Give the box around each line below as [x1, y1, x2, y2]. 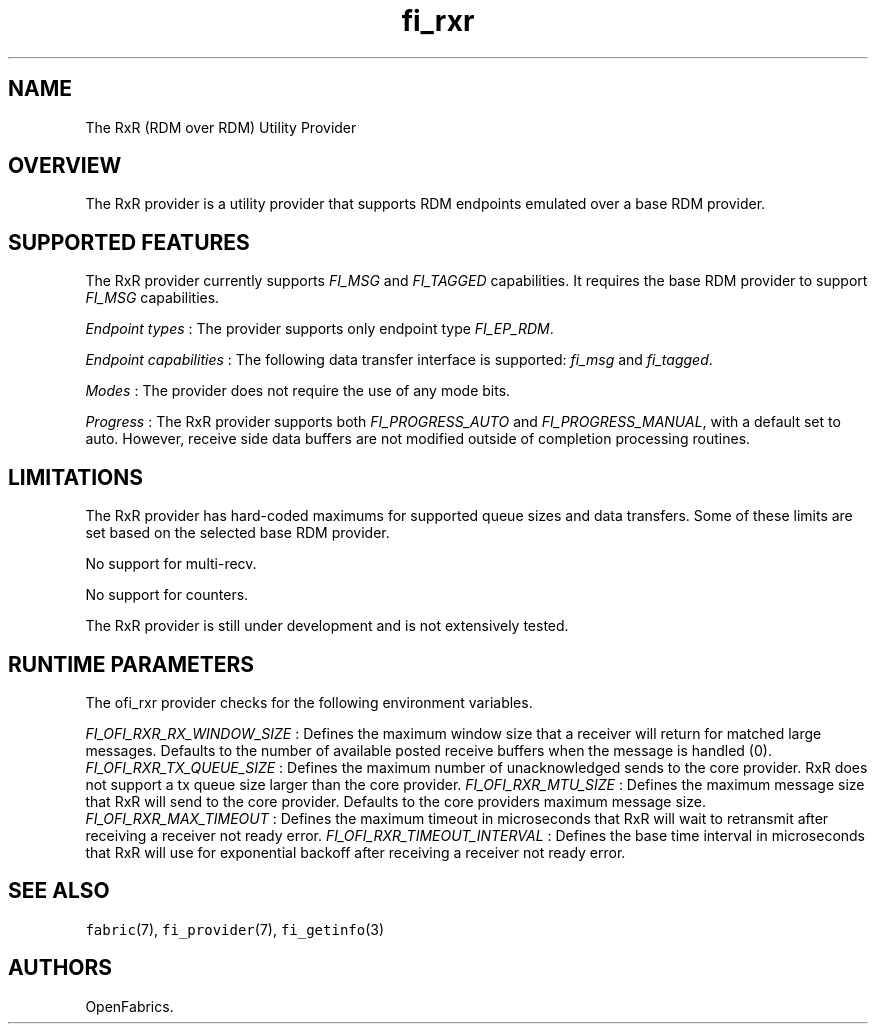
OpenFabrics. [85, 997, 174, 1015]
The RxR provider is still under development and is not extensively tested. [85, 617, 569, 635]
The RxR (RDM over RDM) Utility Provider [85, 118, 357, 136]
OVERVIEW [8, 153, 122, 179]
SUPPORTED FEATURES [8, 229, 250, 255]
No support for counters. [85, 586, 249, 604]
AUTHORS [8, 955, 113, 981]
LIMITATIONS [8, 464, 144, 490]
